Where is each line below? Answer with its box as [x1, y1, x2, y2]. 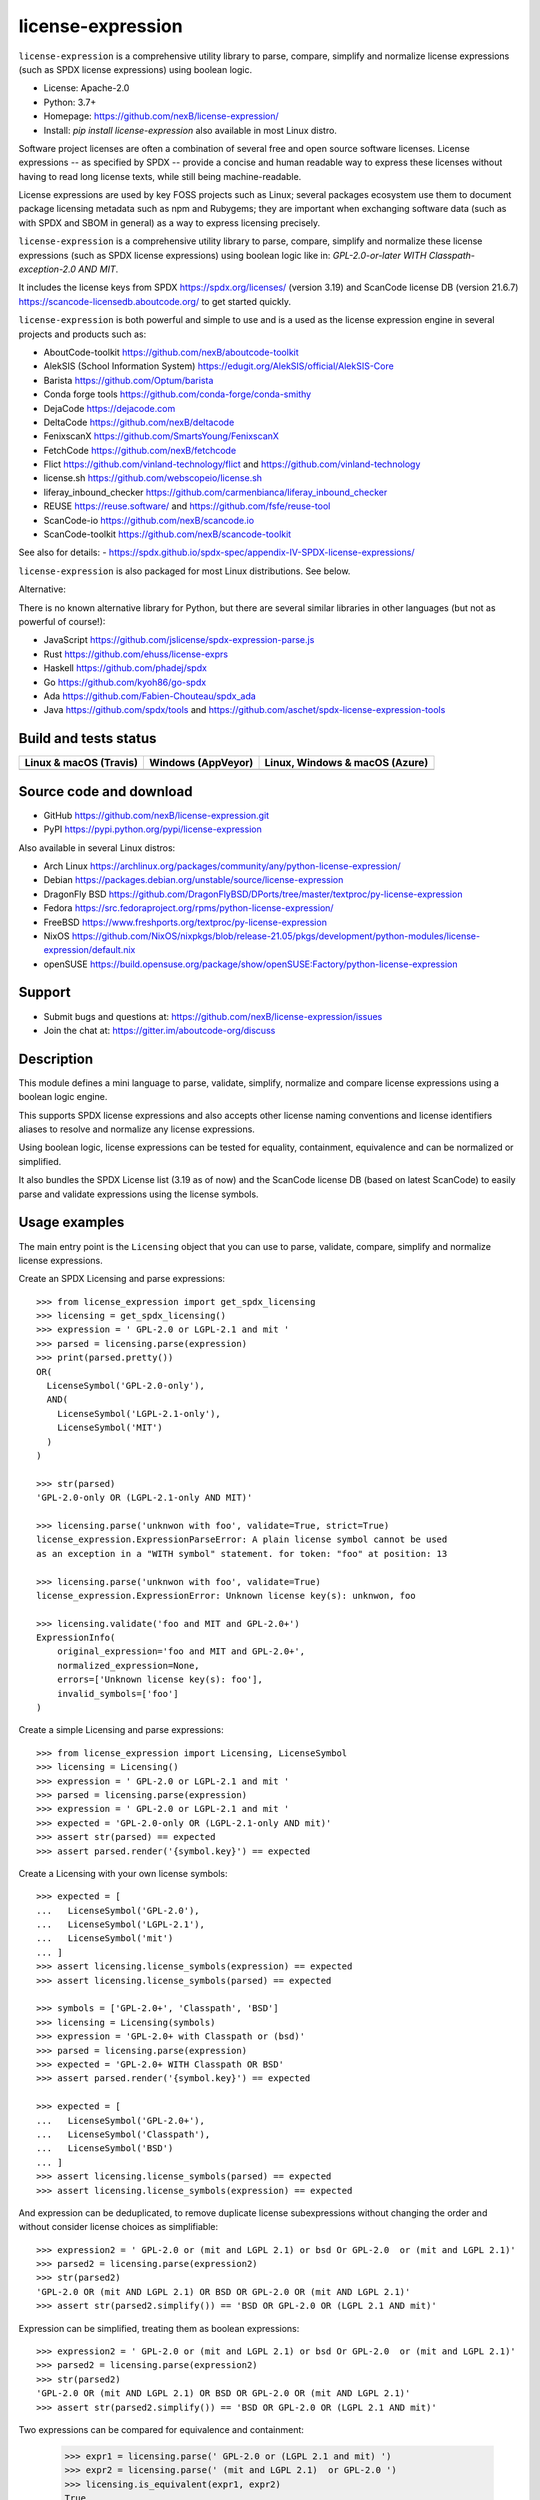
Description [18, 1050, 94, 1067]
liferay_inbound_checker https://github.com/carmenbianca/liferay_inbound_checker [43, 486, 388, 498]
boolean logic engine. [18, 1091, 108, 1103]
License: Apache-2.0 [43, 82, 130, 94]
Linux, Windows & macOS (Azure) [264, 756, 429, 770]
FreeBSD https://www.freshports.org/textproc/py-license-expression [43, 916, 327, 928]
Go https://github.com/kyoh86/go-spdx [43, 676, 207, 688]
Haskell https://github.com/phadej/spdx [43, 662, 207, 674]
